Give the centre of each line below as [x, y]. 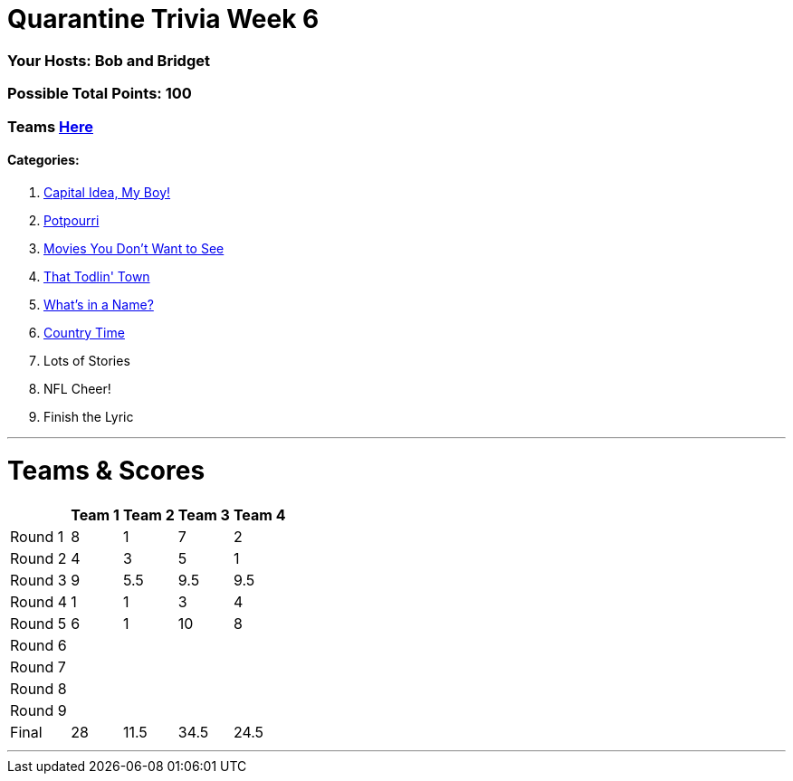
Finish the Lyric [89, 416]
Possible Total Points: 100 [100, 94]
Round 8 [38, 689]
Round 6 [38, 646]
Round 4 [39, 602]
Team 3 [204, 515]
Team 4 [259, 515]
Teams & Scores [106, 471]
